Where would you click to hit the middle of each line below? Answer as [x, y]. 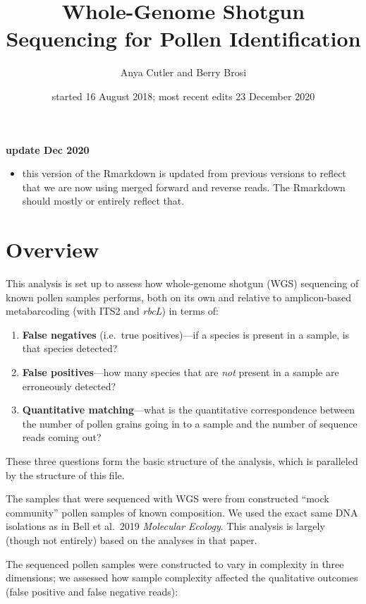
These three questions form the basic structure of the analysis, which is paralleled [182, 460]
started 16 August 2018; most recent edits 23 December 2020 [183, 96]
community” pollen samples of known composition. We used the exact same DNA [182, 512]
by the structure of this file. [65, 475]
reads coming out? [62, 437]
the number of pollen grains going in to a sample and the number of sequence [190, 423]
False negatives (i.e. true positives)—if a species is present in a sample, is [186, 334]
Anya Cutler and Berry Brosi [183, 72]
